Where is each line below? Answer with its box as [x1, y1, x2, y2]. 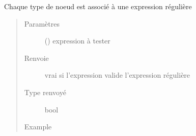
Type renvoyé [24, 86, 66, 97]
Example [24, 121, 52, 132]
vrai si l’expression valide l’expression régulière [44, 70, 190, 80]
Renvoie [24, 52, 49, 63]
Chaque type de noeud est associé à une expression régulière [4, 1, 192, 11]
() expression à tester [44, 35, 110, 46]
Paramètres [24, 18, 60, 29]
